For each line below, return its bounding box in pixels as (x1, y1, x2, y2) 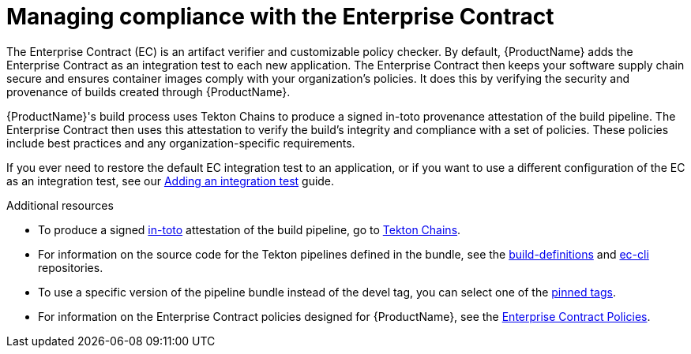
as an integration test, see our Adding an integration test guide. (6, 173, 335, 188)
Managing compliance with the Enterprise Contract (6, 3, 554, 30)
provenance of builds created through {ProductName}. (6, 84, 291, 99)
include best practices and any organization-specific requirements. (6, 136, 355, 150)
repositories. (38, 260, 103, 274)
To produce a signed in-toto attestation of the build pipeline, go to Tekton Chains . (38, 222, 461, 237)
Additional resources (6, 198, 114, 212)
